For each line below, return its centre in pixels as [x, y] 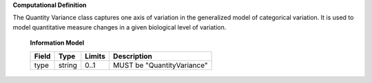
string [68, 65]
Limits [95, 56]
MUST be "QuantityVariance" [160, 65]
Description [133, 56]
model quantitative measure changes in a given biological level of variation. [120, 27]
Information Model [57, 43]
